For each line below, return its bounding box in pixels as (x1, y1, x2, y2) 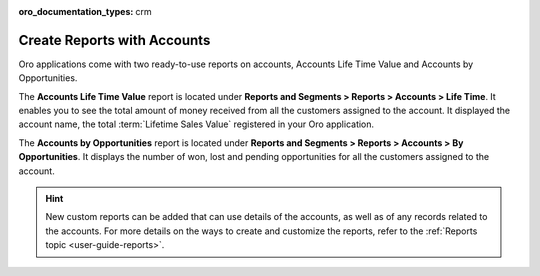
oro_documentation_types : (18, 6, 134, 17)
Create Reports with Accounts (18, 31, 211, 49)
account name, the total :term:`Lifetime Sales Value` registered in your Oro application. (18, 118, 375, 130)
